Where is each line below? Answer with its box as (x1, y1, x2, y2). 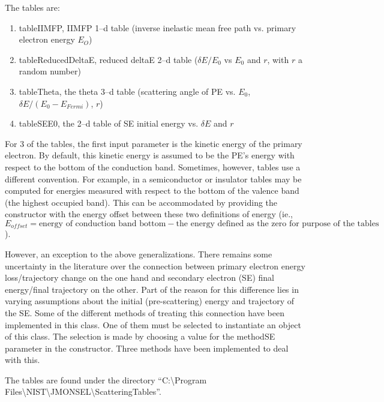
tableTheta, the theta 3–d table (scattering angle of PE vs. (19, 85, 236, 97)
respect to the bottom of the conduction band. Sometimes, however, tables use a (5, 160, 301, 173)
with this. (5, 353, 40, 366)
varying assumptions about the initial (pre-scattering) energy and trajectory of (5, 295, 295, 307)
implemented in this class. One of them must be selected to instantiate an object (5, 318, 301, 331)
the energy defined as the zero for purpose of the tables (176, 219, 379, 228)
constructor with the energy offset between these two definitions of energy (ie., (5, 208, 293, 220)
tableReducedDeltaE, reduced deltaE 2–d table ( (19, 53, 198, 65)
